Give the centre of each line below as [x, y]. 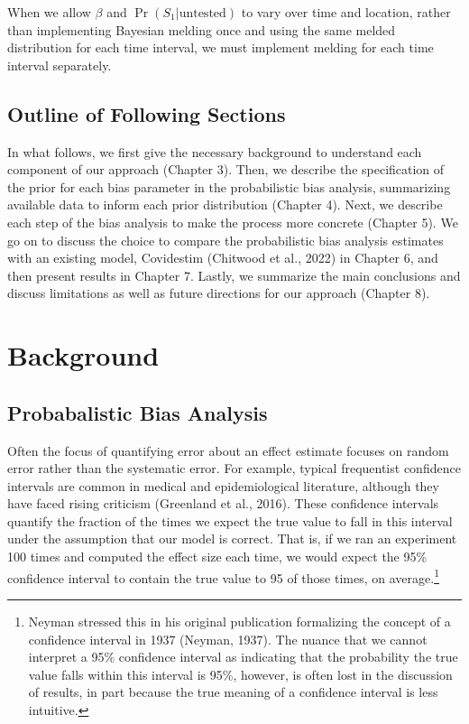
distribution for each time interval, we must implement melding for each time [221, 47]
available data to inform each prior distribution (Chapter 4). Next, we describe [225, 204]
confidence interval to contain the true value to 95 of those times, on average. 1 [223, 576]
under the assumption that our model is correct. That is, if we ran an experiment [232, 538]
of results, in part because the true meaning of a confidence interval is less [233, 692]
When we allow [49, 12]
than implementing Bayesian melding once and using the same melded [202, 29]
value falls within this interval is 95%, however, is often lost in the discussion [240, 674]
